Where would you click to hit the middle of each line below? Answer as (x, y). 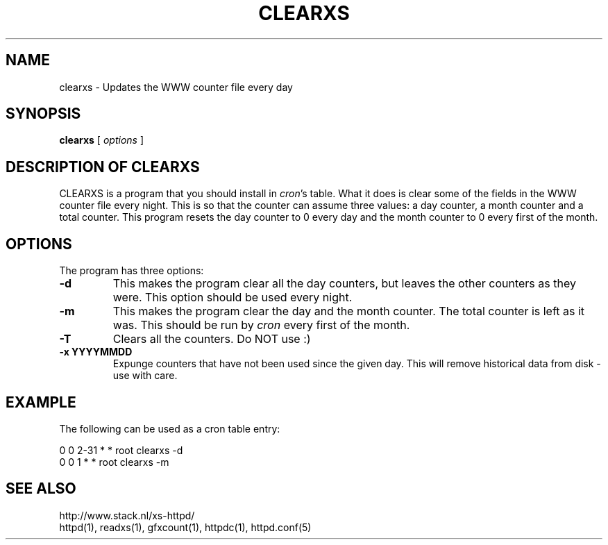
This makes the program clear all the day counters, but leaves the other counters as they (344, 284)
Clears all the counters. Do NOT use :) (212, 339)
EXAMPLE (41, 402)
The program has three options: (132, 271)
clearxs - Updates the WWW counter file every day (176, 87)
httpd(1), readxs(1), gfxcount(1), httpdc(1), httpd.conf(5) (185, 527)
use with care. (145, 376)
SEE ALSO (41, 489)
